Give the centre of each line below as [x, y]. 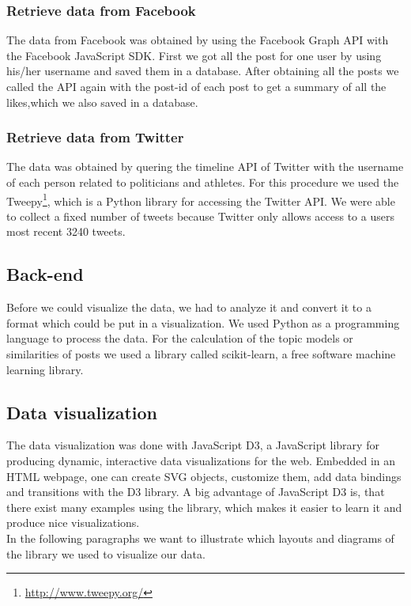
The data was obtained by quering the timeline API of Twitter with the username [205, 167]
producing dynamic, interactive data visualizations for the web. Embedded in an [201, 460]
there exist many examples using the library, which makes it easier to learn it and [204, 507]
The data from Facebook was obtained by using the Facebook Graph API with [198, 40]
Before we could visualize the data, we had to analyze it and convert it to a [189, 307]
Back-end [45, 274]
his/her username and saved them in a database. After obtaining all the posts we [203, 71]
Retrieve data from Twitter [95, 137]
